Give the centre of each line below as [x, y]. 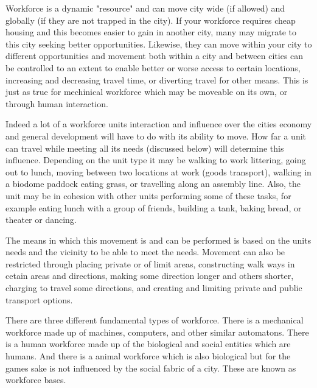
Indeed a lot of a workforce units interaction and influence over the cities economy [159, 124]
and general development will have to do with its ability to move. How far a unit [156, 136]
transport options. [39, 299]
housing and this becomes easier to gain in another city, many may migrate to [151, 32]
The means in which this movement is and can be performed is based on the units [158, 240]
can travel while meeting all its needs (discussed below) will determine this [145, 148]
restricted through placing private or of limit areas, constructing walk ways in [150, 263]
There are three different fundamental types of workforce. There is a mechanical [155, 320]
